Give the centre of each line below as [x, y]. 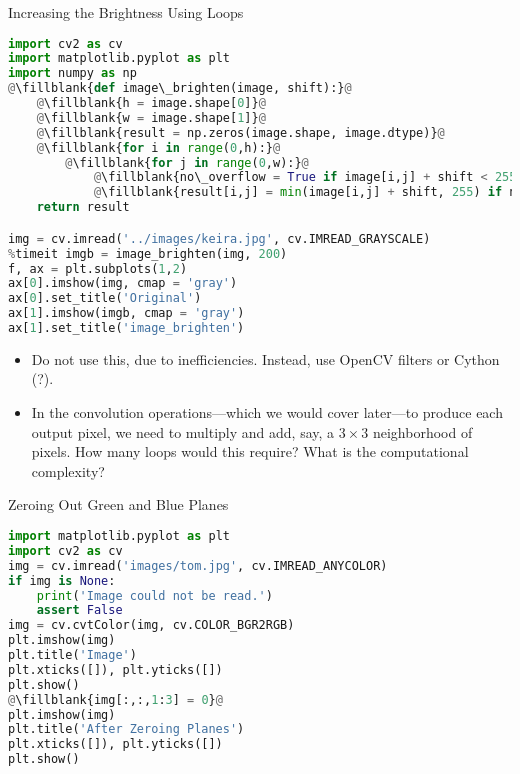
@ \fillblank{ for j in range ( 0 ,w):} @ [187, 162]
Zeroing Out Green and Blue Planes [118, 504]
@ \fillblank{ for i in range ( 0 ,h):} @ [158, 147]
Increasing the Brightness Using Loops [126, 12]
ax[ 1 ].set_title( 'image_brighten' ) [126, 328]
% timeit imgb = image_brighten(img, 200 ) [148, 253]
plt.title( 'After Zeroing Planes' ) [126, 729]
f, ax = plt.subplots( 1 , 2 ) [98, 268]
